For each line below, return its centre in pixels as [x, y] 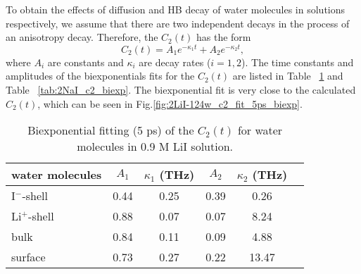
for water [260, 130]
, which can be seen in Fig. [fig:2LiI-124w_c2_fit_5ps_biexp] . [170, 103]
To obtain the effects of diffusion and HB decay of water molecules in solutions [176, 9]
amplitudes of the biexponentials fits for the [100, 76]
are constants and [85, 62]
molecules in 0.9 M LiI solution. [155, 147]
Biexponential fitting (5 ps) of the [111, 130]
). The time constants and [298, 62]
